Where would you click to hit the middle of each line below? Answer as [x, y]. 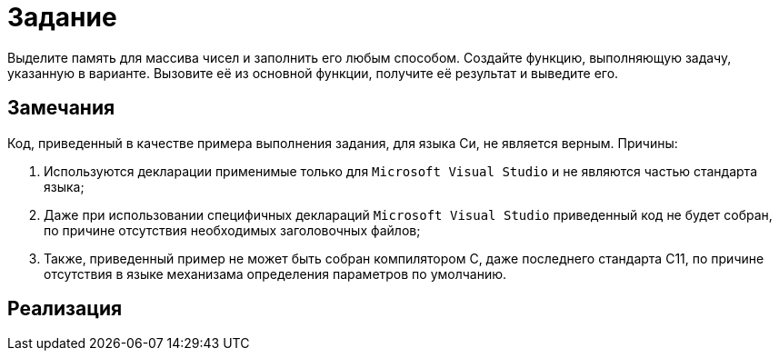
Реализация [65, 309]
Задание [62, 17]
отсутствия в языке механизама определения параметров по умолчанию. [275, 273]
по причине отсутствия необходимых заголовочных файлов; [232, 230]
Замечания [61, 108]
